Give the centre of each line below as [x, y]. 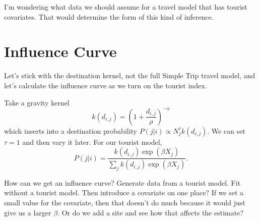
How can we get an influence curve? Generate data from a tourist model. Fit [122, 182]
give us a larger [28, 212]
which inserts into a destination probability [71, 130]
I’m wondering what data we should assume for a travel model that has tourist [126, 7]
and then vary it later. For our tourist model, [92, 142]
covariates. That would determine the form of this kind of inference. [109, 16]
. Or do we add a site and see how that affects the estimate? [151, 212]
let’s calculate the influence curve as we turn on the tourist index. [106, 85]
